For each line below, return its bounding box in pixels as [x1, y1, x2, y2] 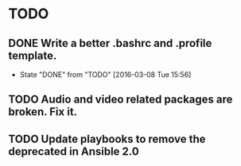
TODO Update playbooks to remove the [8, 132, 206, 145]
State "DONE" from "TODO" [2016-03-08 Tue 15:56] [19, 70, 192, 79]
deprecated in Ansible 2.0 [8, 145, 139, 158]
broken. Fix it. [8, 105, 78, 119]
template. [8, 48, 57, 62]
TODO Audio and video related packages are [8, 93, 233, 106]
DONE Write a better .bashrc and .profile [8, 37, 212, 50]
